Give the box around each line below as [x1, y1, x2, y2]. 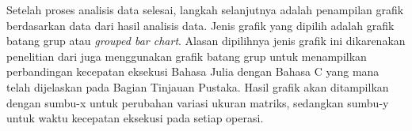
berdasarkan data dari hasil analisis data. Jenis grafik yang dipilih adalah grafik [6, 17, 395, 33]
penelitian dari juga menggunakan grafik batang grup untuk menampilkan [6, 47, 367, 64]
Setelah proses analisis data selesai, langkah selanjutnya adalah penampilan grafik [6, 2, 404, 17]
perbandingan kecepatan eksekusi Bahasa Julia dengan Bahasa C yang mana [6, 63, 380, 80]
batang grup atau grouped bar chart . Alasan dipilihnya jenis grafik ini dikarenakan [6, 32, 406, 49]
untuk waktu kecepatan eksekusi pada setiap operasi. [6, 110, 264, 126]
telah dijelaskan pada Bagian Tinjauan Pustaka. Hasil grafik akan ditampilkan [6, 78, 389, 95]
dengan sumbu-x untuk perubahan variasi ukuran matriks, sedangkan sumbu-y [6, 94, 389, 110]
